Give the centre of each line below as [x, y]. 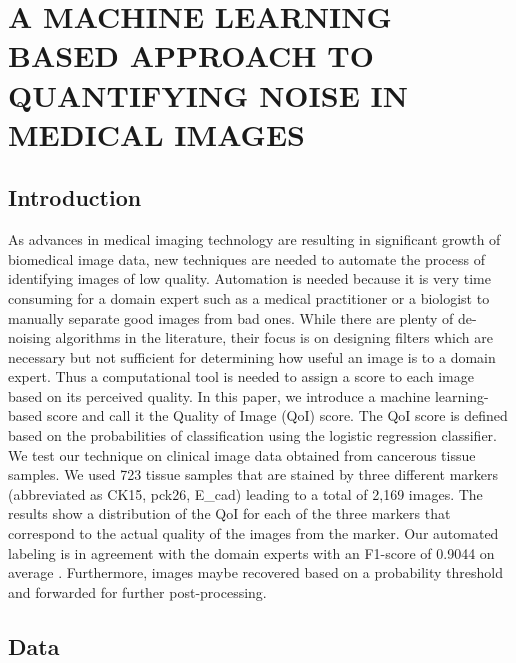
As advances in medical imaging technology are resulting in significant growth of [254, 239]
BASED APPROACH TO [191, 55]
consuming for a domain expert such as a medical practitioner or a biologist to [249, 297]
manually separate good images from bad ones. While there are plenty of [231, 317]
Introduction [75, 197]
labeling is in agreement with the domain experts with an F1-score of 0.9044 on [251, 552]
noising [29, 337]
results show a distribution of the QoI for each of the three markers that [229, 513]
